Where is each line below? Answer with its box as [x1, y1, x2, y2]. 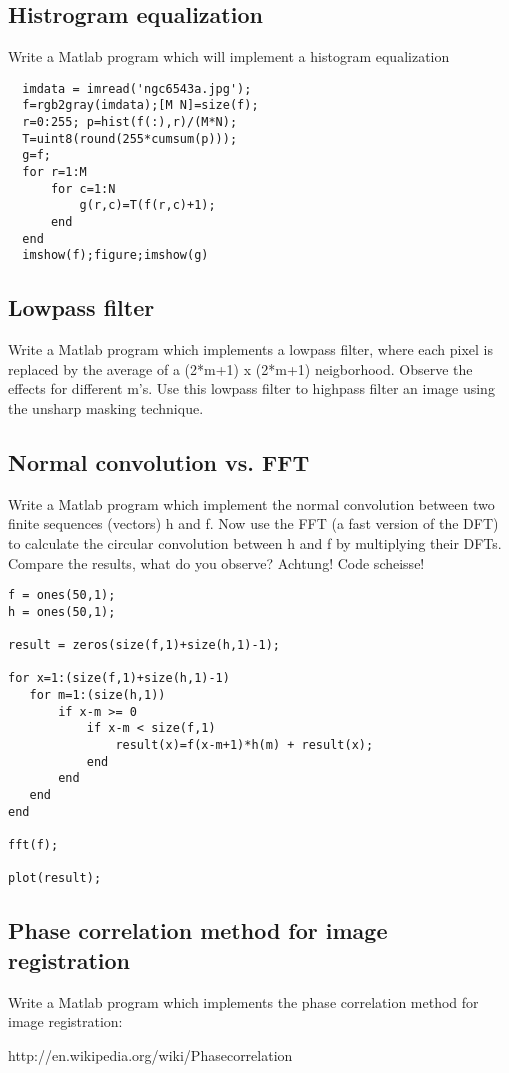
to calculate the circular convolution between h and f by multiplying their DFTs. [8, 532, 502, 553]
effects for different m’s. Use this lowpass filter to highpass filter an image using [8, 378, 495, 399]
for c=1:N [50, 181, 116, 196]
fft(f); [8, 838, 59, 853]
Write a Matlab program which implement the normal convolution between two [8, 493, 495, 514]
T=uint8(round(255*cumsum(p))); [22, 131, 238, 146]
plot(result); [8, 871, 102, 886]
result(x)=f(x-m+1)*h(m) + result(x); [115, 738, 374, 753]
